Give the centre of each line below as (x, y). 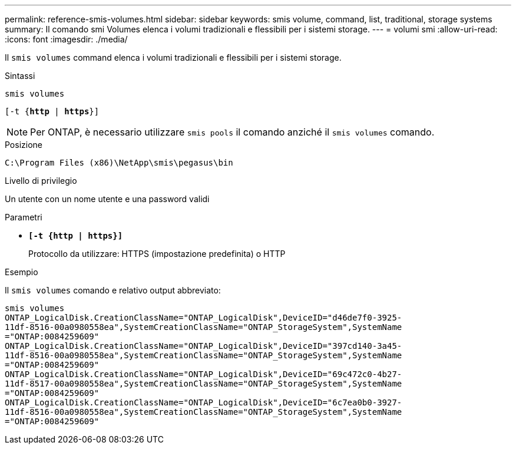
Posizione (24, 145)
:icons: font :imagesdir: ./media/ (66, 39)
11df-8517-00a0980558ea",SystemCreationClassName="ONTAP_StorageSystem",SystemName (204, 384)
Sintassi (20, 76)
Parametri (24, 217)
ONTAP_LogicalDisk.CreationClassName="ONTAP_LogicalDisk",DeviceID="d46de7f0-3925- (204, 318)
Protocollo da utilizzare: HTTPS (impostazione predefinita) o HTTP (157, 254)
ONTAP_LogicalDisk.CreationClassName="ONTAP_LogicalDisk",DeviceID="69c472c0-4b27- (204, 374)
